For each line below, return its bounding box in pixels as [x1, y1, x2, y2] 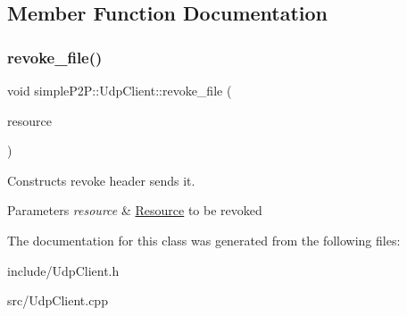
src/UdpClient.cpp [7, 291, 108, 310]
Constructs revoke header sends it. [7, 170, 195, 189]
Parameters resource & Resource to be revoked [7, 201, 262, 220]
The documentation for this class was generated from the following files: [7, 230, 401, 249]
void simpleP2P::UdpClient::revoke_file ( [7, 81, 232, 99]
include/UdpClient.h [7, 261, 120, 279]
